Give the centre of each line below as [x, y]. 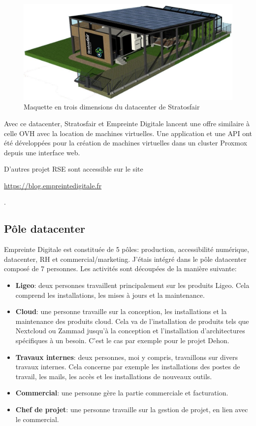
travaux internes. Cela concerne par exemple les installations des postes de [128, 367]
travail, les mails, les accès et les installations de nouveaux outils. [114, 376]
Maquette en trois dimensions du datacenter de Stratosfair [112, 107]
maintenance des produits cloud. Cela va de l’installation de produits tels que [132, 321]
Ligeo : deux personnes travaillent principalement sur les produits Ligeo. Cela [132, 285]
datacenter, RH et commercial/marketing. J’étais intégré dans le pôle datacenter [125, 259]
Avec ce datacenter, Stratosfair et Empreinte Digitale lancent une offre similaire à [127, 123]
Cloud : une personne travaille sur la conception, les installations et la [121, 311]
